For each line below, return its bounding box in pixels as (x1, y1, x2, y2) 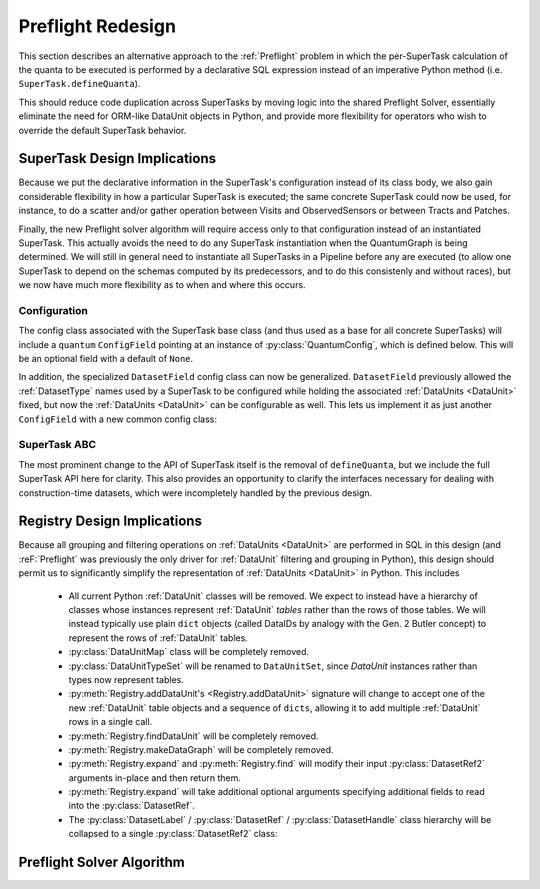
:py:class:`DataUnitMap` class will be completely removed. (68, 646, 310, 658)
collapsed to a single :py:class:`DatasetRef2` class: (68, 828, 278, 840)
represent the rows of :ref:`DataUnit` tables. (68, 631, 249, 644)
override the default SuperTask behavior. (18, 124, 187, 136)
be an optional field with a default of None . (18, 353, 194, 365)
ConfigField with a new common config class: (18, 413, 218, 425)
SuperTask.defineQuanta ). (18, 78, 141, 90)
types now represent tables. (68, 673, 184, 685)
